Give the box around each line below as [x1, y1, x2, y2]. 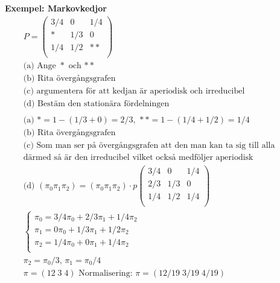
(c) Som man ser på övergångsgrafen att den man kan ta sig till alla [23, 141, 275, 150]
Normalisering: [78, 269, 133, 278]
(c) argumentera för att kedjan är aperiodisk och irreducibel [23, 86, 245, 95]
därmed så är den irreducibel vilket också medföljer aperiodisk [23, 153, 253, 162]
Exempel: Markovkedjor [5, 2, 107, 14]
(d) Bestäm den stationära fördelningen [23, 99, 170, 108]
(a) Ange [23, 61, 56, 70]
